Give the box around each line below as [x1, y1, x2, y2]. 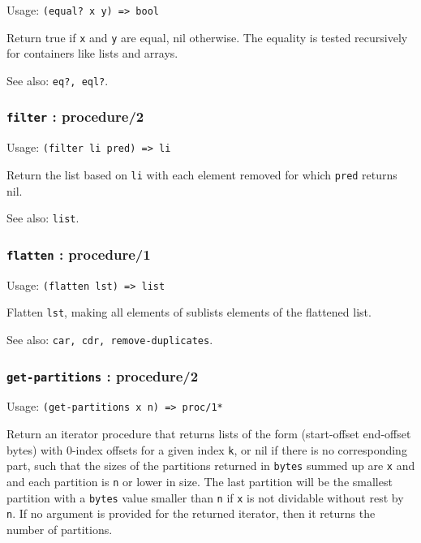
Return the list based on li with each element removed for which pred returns [6, 166, 397, 183]
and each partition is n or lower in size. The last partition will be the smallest [6, 473, 393, 489]
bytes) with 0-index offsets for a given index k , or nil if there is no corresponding [6, 441, 407, 458]
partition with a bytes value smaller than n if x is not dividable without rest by [6, 489, 404, 506]
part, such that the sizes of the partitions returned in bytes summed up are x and [6, 457, 415, 474]
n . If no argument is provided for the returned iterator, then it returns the [6, 505, 376, 522]
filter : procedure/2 [6, 106, 144, 127]
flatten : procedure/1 [6, 243, 151, 264]
